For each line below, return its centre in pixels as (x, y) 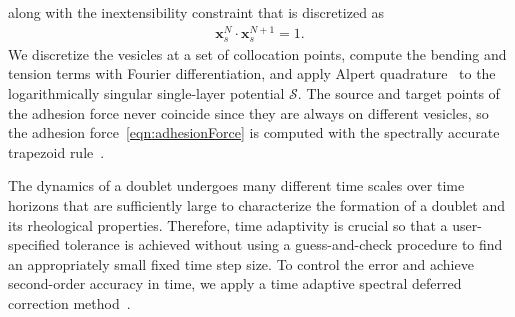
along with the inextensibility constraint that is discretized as (196, 12)
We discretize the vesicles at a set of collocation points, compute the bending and (257, 53)
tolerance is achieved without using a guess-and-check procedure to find (283, 244)
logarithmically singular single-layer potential (146, 93)
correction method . (69, 302)
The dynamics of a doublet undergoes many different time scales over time (236, 185)
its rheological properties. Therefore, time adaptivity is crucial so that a (228, 224)
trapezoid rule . (56, 151)
